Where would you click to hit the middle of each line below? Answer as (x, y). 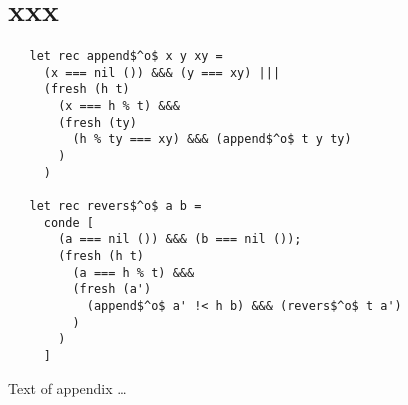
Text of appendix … (67, 387)
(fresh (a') (112, 289)
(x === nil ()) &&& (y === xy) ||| (162, 72)
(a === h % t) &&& (133, 272)
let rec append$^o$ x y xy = (126, 56)
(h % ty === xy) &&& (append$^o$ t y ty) (212, 139)
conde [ (68, 222)
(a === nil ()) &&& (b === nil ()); (180, 239)
